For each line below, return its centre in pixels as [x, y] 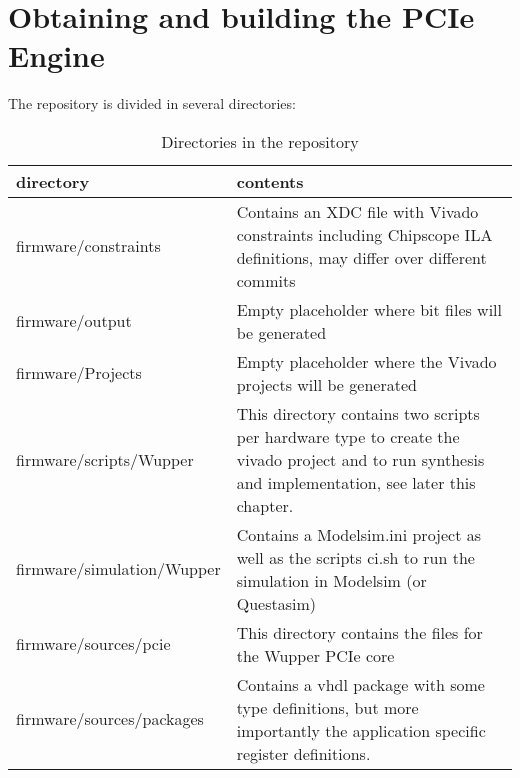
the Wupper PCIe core [315, 655]
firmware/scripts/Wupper [105, 459]
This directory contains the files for [359, 632]
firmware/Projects [79, 373]
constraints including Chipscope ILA [364, 234]
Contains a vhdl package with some [360, 684]
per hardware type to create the [348, 436]
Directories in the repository [260, 141]
